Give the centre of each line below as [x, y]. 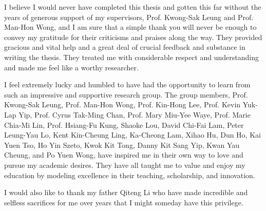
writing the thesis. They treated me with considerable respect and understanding [132, 57]
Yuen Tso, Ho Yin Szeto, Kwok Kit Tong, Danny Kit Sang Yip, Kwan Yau [122, 145]
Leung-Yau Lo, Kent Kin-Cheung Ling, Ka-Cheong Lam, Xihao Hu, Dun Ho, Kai [132, 135]
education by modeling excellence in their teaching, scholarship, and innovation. [130, 175]
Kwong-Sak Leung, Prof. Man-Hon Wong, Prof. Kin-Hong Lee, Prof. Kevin [122, 104]
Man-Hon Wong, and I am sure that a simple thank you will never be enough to [130, 27]
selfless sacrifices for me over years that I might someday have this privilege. [124, 202]
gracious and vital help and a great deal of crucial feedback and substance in [125, 47]
